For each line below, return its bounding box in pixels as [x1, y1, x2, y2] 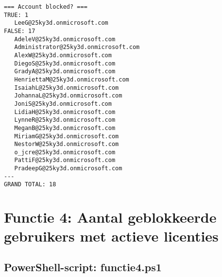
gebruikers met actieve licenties [4, 226, 219, 246]
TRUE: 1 [4, 11, 29, 18]
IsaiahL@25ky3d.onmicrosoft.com [14, 84, 119, 91]
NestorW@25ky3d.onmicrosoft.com [14, 141, 119, 148]
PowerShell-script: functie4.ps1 [4, 260, 162, 275]
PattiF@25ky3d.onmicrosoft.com [14, 157, 116, 164]
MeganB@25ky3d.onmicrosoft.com [14, 124, 116, 131]
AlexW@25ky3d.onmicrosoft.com [14, 51, 112, 59]
